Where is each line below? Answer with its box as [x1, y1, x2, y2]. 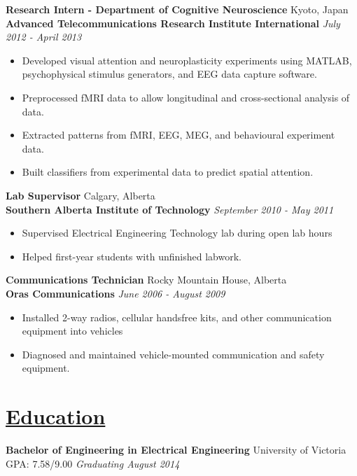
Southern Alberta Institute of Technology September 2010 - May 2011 [6, 202, 334, 216]
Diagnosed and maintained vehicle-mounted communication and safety [22, 346, 325, 361]
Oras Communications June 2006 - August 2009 [6, 286, 225, 300]
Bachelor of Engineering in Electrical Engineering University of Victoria [6, 442, 346, 456]
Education [6, 402, 106, 430]
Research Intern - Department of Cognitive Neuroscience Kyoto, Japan [6, 2, 349, 16]
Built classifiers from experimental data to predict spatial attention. [22, 164, 314, 179]
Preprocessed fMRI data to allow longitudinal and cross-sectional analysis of [22, 90, 350, 104]
